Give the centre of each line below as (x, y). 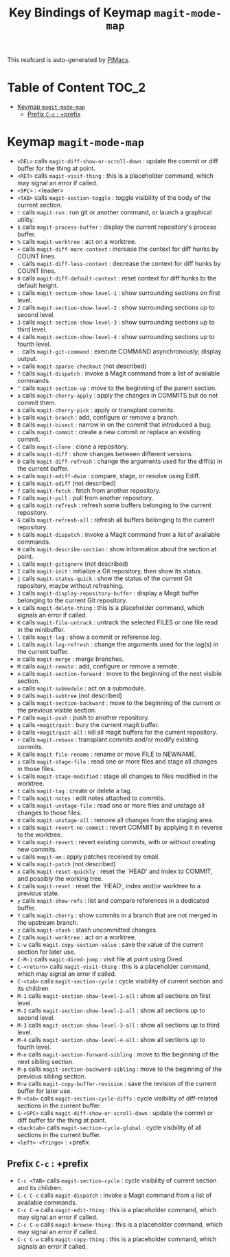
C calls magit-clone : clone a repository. (73, 447)
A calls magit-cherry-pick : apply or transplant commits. (96, 410)
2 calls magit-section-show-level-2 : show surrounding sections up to (116, 307)
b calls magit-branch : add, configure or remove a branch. (98, 418)
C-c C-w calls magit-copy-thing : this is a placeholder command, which (117, 1239)
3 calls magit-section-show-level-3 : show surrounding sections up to (116, 323)
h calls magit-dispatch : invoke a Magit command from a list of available (118, 535)
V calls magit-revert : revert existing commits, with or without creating (116, 842)
